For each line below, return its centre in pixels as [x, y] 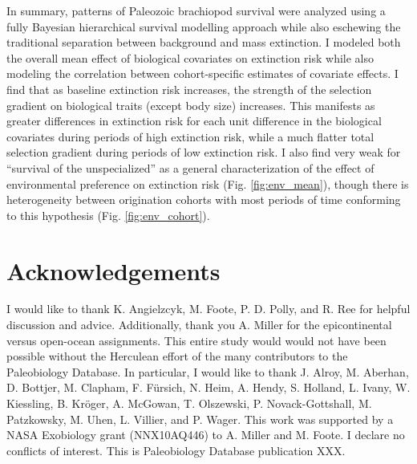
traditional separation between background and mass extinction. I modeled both [204, 42]
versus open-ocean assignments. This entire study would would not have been [196, 340]
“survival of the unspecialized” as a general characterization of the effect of [190, 167]
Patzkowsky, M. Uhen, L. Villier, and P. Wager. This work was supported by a [200, 419]
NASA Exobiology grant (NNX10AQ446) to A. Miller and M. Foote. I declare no [206, 435]
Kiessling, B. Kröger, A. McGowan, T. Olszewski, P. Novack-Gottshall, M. [189, 403]
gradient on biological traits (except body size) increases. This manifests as [191, 105]
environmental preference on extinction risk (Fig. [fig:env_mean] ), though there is [208, 183]
